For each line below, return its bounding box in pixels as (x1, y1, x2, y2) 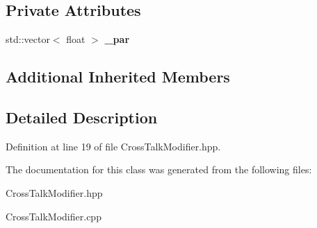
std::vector (6, 32, 50, 46)
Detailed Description (6, 106, 158, 128)
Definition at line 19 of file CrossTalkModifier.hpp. (6, 139, 221, 153)
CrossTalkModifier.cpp (6, 209, 101, 223)
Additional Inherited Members (6, 66, 230, 87)
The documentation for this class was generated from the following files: (6, 162, 312, 177)
